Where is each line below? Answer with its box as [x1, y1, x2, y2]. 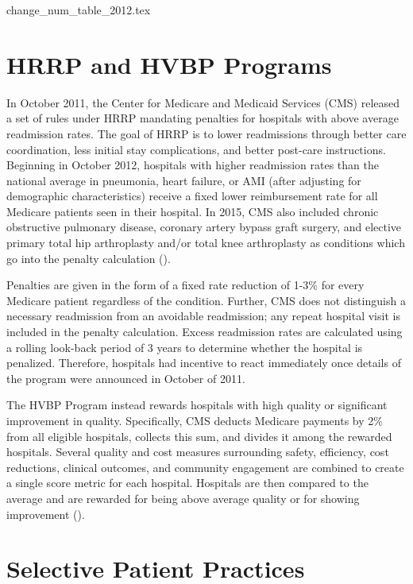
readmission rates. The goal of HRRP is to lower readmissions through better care [6, 125, 407, 141]
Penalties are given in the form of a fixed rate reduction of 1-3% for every [6, 277, 365, 293]
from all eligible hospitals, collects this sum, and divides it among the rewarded [6, 427, 392, 444]
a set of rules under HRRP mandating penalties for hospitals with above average [6, 110, 399, 126]
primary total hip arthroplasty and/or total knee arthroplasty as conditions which [6, 234, 405, 251]
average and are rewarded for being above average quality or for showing [6, 489, 360, 506]
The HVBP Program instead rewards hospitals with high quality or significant [6, 396, 388, 413]
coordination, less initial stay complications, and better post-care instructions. [6, 141, 386, 157]
